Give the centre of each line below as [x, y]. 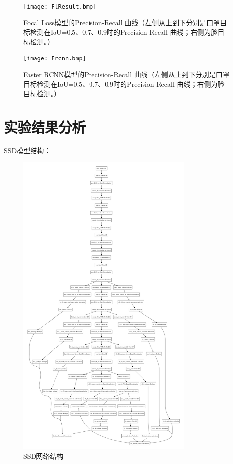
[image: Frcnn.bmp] [55, 59]
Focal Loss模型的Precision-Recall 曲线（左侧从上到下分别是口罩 [122, 22]
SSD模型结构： [27, 150]
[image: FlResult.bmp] [60, 7]
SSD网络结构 [44, 456]
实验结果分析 [45, 127]
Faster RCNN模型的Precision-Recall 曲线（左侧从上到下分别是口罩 [126, 74]
